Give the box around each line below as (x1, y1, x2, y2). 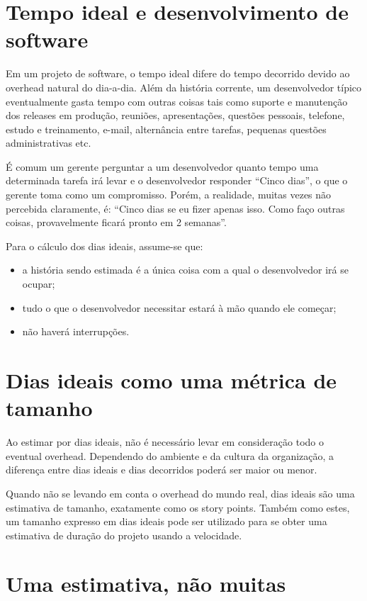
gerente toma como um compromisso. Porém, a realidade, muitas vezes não (6, 187, 332, 202)
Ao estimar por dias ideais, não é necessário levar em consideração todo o (6, 434, 324, 449)
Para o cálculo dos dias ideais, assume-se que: (6, 238, 203, 253)
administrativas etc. (6, 135, 91, 150)
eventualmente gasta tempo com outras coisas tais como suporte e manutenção (6, 94, 348, 108)
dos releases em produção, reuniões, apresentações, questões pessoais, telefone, (6, 108, 345, 123)
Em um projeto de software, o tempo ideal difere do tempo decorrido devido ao (6, 66, 350, 81)
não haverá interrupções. (22, 324, 130, 339)
